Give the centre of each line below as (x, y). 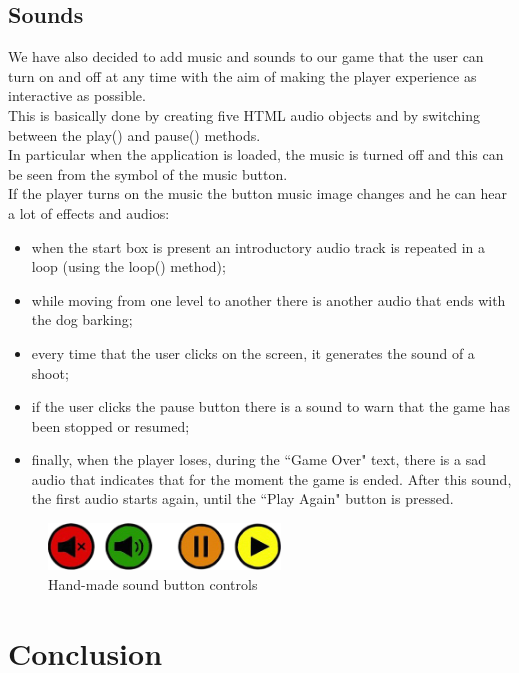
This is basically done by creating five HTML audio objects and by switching (244, 114)
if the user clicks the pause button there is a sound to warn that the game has (270, 406)
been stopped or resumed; (110, 425)
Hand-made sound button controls (153, 583)
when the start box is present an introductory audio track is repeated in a (258, 246)
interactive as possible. (77, 95)
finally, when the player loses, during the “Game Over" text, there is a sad (258, 459)
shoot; (50, 372)
